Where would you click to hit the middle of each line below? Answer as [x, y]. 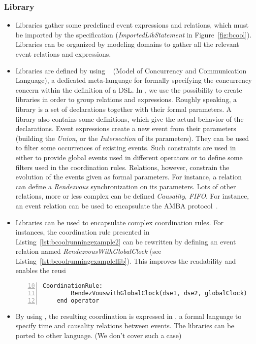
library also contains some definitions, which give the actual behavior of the [129, 119]
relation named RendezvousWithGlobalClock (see [88, 251]
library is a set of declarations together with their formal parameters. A [124, 109]
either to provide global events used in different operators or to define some [129, 157]
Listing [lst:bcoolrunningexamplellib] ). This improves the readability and [126, 260]
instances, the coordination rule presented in [82, 232]
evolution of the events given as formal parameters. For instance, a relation [128, 177]
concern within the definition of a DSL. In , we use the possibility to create [129, 89]
